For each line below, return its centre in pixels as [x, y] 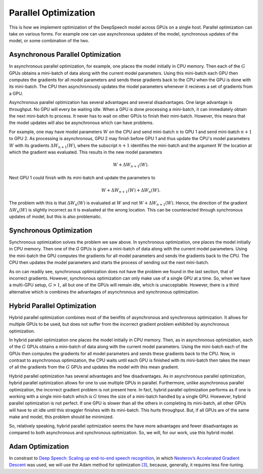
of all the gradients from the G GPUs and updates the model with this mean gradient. [94, 367]
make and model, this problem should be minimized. [61, 417]
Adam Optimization [39, 447]
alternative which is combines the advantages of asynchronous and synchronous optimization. [104, 292]
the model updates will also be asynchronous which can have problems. [81, 123]
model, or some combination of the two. [49, 41]
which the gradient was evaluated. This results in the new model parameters [86, 152]
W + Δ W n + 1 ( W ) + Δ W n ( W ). [131, 191]
